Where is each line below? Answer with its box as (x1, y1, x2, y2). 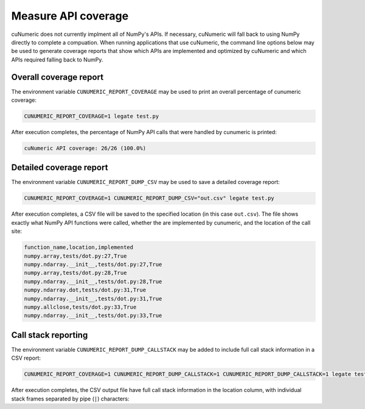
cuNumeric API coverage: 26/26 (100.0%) (24, 144, 146, 152)
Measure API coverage (11, 9, 129, 23)
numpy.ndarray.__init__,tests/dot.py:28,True (24, 278, 162, 285)
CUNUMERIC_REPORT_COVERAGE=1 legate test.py (24, 113, 159, 119)
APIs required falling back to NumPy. (11, 55, 103, 63)
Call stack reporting (11, 330, 88, 340)
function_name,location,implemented (24, 244, 134, 251)
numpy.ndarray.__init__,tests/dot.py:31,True (24, 295, 162, 302)
